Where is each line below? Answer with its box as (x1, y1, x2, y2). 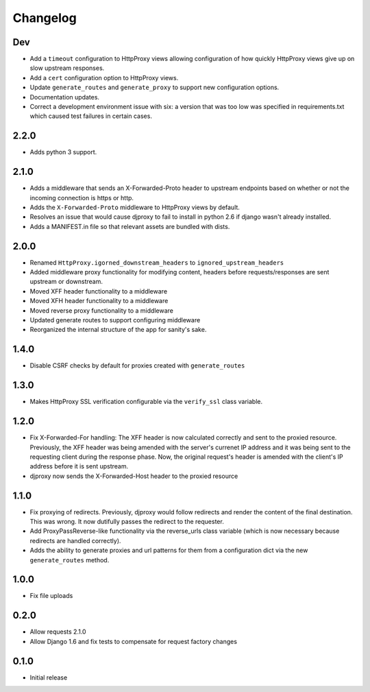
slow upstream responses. (29, 64, 105, 72)
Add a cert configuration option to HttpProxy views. (29, 73, 179, 82)
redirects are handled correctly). (29, 536, 121, 545)
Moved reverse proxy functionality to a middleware (29, 306, 174, 315)
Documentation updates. (29, 93, 99, 101)
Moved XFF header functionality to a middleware (29, 287, 168, 295)
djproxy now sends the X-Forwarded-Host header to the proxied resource (29, 472, 238, 480)
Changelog (12, 10, 77, 25)
